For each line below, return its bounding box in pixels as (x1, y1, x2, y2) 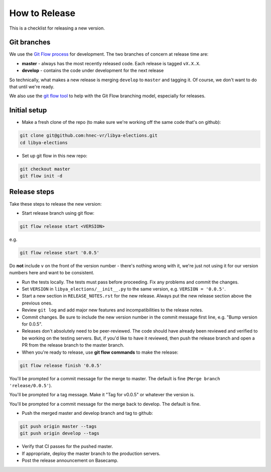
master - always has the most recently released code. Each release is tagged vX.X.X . (22, 60, 201, 66)
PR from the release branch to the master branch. (22, 342, 124, 348)
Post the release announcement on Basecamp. (22, 457, 119, 463)
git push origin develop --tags (20, 430, 100, 436)
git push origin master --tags (20, 424, 97, 429)
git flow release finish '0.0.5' (20, 363, 102, 368)
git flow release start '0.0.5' (20, 250, 100, 255)
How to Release (9, 8, 75, 19)
